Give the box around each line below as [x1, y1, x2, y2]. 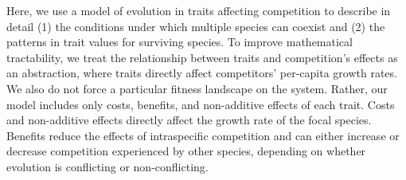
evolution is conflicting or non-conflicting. [6, 158, 209, 174]
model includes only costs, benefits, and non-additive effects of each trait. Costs [6, 96, 395, 112]
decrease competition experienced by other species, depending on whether [6, 143, 366, 159]
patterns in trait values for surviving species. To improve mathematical [6, 33, 353, 50]
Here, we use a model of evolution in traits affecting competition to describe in [6, 2, 391, 18]
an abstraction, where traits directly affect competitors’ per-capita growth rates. [6, 65, 397, 81]
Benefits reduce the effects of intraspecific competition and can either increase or [6, 127, 400, 143]
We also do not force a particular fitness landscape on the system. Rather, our [6, 80, 388, 96]
